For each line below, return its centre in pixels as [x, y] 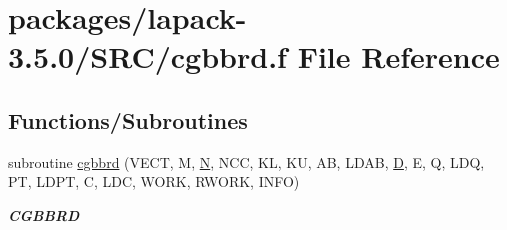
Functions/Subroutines [128, 119]
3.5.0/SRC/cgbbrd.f [147, 56]
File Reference [398, 56]
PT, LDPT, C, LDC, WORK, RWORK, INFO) [154, 181]
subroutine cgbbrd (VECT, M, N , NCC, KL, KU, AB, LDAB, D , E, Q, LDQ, [246, 161]
